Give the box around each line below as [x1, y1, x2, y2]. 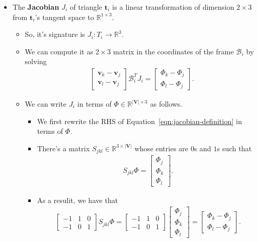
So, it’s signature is [25, 29, 85, 39]
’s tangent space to [35, 11, 94, 22]
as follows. [150, 98, 183, 109]
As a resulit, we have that [37, 194, 118, 205]
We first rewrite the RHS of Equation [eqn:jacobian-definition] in [37, 115, 242, 126]
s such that [217, 143, 252, 153]
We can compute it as [25, 46, 93, 56]
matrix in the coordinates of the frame [113, 46, 234, 56]
